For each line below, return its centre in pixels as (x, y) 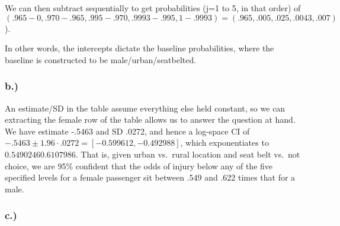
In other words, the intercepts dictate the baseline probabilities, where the (139, 48)
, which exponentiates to (224, 143)
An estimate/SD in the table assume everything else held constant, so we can (145, 108)
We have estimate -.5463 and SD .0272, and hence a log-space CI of (127, 131)
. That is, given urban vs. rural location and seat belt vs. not (188, 154)
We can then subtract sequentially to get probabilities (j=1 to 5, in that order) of (153, 8)
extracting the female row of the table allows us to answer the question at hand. (150, 119)
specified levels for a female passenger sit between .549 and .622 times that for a (150, 177)
